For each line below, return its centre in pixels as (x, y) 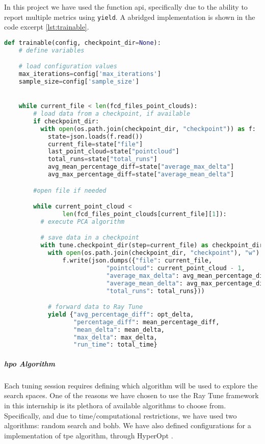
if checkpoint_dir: (66, 121)
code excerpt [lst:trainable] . (47, 27)
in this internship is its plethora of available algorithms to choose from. (115, 406)
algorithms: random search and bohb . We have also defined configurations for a (128, 425)
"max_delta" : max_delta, (115, 337)
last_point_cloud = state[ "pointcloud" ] (113, 152)
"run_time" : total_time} (115, 345)
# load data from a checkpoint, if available (112, 114)
